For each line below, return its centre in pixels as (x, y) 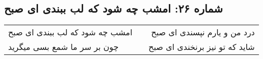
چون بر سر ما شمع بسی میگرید (63, 47)
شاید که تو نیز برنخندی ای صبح (202, 47)
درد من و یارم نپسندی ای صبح (203, 32)
